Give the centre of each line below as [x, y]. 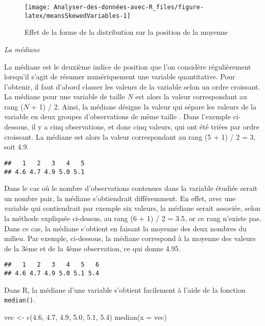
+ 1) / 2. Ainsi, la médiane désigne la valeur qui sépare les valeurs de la [144, 106]
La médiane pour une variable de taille [65, 96]
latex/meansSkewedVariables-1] [78, 16]
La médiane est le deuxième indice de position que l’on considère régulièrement [128, 66]
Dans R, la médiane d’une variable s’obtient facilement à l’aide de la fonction [125, 289]
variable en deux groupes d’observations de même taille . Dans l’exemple [117, 116]
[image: [38, 7]
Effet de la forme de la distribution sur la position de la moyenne [126, 32]
